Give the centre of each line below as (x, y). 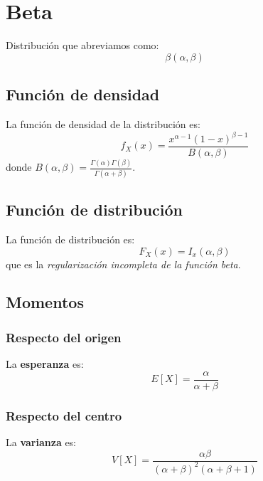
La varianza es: (41, 442)
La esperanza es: (45, 364)
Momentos (45, 302)
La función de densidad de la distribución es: (103, 123)
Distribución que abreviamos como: (82, 45)
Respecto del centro (64, 415)
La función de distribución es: (70, 239)
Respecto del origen (64, 337)
